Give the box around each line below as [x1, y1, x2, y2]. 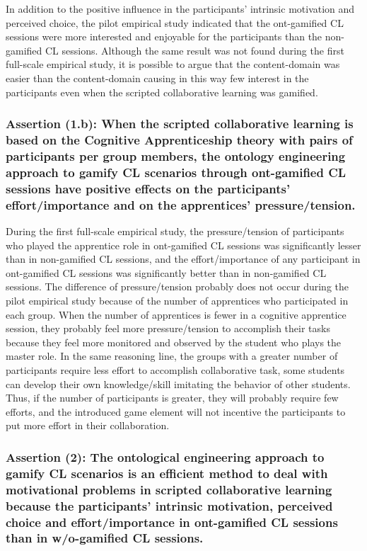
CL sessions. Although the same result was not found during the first [45, 42, 344, 57]
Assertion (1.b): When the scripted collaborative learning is [6, 115, 354, 132]
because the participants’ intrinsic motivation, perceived [6, 496, 333, 514]
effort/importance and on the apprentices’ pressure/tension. [6, 195, 356, 213]
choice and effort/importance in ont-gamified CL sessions [6, 513, 338, 530]
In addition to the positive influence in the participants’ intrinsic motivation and [6, 1, 355, 16]
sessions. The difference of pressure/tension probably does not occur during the [6, 279, 349, 294]
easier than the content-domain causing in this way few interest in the [6, 70, 309, 85]
